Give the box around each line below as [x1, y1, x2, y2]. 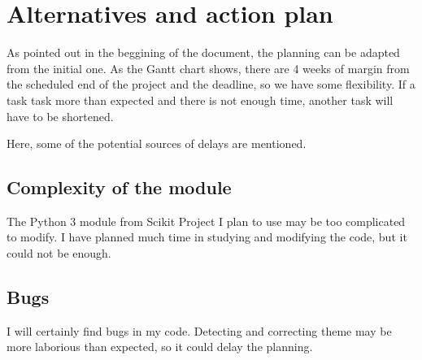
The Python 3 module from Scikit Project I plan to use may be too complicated [7, 212, 406, 229]
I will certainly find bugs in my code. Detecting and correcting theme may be [7, 322, 392, 339]
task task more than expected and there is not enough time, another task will [7, 91, 394, 108]
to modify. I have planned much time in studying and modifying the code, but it [7, 228, 407, 245]
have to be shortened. [7, 107, 114, 124]
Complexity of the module [7, 175, 232, 200]
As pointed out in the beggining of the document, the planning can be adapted [7, 44, 400, 61]
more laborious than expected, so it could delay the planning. [7, 338, 313, 355]
